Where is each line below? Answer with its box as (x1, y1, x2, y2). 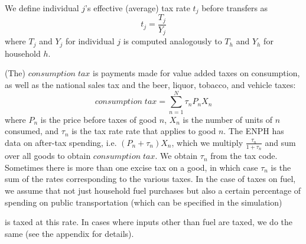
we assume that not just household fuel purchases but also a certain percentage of (5, 184, 301, 196)
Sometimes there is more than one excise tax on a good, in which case (5, 161, 258, 173)
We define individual (5, 2, 79, 14)
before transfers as (201, 2, 268, 14)
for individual (66, 35, 115, 47)
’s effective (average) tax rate (85, 2, 190, 14)
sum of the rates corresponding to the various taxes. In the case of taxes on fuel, (5, 173, 296, 185)
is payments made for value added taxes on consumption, (93, 67, 300, 79)
